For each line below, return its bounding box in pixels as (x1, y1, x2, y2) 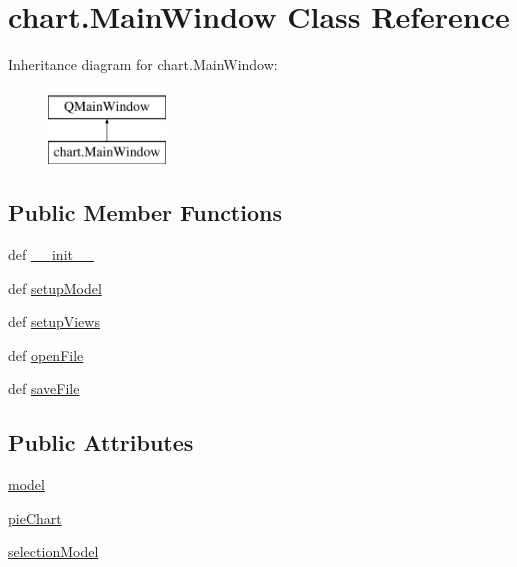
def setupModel (8, 277, 102, 298)
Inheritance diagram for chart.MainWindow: (8, 54, 278, 75)
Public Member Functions (8, 197, 282, 228)
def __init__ (8, 244, 94, 265)
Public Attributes (8, 427, 194, 458)
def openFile (8, 344, 84, 365)
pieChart (8, 507, 62, 528)
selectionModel (8, 541, 99, 562)
